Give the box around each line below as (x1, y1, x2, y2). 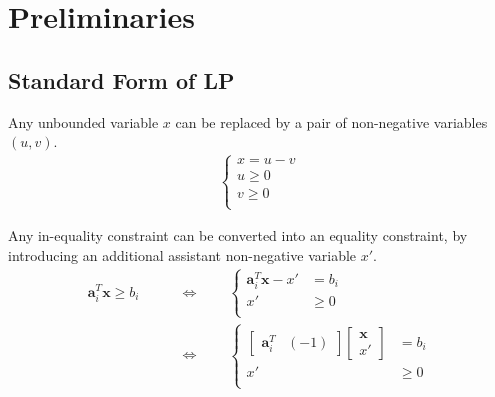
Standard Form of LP (8, 64, 235, 95)
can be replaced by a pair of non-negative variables (175, 111, 488, 132)
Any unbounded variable (8, 111, 159, 132)
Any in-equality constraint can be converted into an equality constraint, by (8, 225, 468, 246)
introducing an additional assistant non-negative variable (8, 245, 357, 266)
